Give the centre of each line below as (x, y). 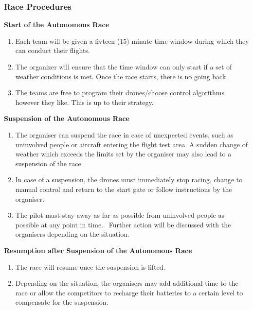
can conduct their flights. (53, 50)
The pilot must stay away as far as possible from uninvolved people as (120, 215)
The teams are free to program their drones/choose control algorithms (120, 93)
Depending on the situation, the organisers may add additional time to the (127, 283)
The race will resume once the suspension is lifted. (90, 267)
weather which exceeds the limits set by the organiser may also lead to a (123, 154)
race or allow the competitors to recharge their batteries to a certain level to (129, 292)
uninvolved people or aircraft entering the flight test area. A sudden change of (131, 144)
